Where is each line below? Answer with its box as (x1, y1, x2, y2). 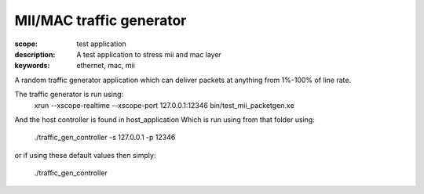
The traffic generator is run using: (14, 90, 124, 99)
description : (14, 49, 56, 59)
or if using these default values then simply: (14, 150, 156, 160)
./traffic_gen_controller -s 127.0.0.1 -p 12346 (34, 133, 176, 142)
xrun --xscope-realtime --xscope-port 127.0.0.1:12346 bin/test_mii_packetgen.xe (34, 100, 294, 110)
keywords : (14, 61, 50, 70)
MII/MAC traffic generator (14, 12, 187, 29)
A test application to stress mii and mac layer (76, 49, 221, 59)
